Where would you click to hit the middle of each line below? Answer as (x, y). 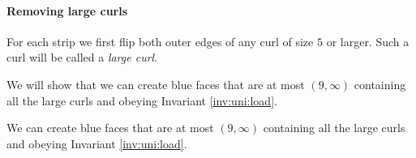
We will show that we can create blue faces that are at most (156, 84)
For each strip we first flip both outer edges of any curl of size (160, 41)
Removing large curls (67, 10)
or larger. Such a (368, 41)
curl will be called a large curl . (82, 57)
